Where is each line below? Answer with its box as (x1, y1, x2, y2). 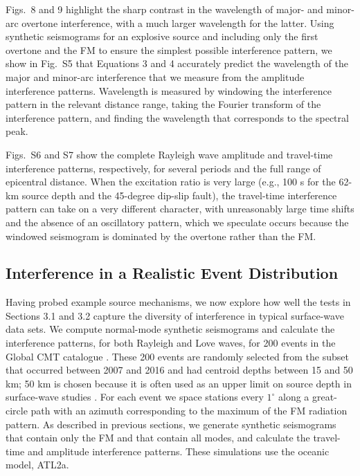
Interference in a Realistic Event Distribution (6, 262, 339, 284)
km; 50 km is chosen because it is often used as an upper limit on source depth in (6, 376, 352, 390)
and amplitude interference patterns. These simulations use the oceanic (27, 443, 330, 458)
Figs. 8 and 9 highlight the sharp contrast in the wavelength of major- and (6, 2, 323, 16)
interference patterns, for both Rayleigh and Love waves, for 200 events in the (6, 336, 336, 350)
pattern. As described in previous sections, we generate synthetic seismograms (6, 416, 336, 431)
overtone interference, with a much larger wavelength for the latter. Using (21, 15, 334, 30)
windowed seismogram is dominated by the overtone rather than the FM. (6, 228, 316, 243)
